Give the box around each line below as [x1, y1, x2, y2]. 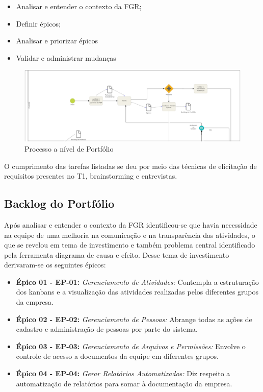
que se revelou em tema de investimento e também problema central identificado [4, 239, 255, 250]
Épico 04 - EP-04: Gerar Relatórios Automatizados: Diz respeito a [16, 368, 230, 379]
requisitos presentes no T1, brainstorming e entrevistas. [4, 170, 177, 181]
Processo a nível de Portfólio [24, 143, 114, 154]
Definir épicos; [16, 18, 61, 29]
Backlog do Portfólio [4, 195, 115, 211]
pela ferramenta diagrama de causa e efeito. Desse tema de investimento [4, 249, 229, 260]
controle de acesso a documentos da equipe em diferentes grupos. [16, 351, 219, 361]
